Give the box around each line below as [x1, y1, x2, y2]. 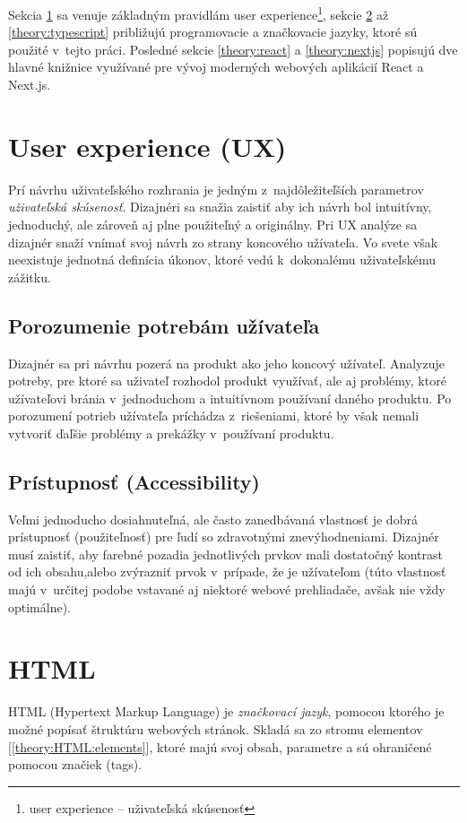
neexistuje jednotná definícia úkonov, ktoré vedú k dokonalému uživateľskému [8, 250, 436, 269]
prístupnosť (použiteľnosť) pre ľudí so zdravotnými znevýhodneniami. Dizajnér [8, 527, 439, 546]
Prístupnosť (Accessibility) [8, 467, 260, 495]
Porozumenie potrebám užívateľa [8, 311, 320, 339]
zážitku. [8, 267, 51, 286]
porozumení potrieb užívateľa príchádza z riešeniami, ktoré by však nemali [8, 406, 419, 425]
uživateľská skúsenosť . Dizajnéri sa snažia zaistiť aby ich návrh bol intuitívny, [8, 197, 432, 216]
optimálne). [8, 597, 72, 616]
